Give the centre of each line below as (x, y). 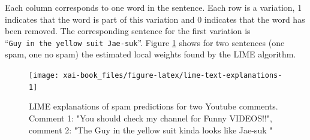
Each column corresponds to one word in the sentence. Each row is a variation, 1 (154, 7)
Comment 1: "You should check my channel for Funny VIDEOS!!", (151, 118)
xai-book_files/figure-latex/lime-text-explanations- (173, 76)
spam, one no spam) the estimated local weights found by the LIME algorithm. (151, 54)
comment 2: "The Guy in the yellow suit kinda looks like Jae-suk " (151, 130)
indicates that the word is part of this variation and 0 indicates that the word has (155, 19)
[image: (44, 76)
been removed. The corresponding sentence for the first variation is (128, 31)
